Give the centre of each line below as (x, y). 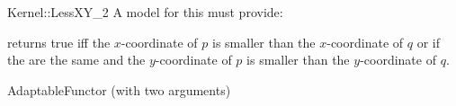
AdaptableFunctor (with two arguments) (119, 89)
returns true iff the (59, 42)
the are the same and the (76, 60)
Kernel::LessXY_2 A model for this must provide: (145, 12)
